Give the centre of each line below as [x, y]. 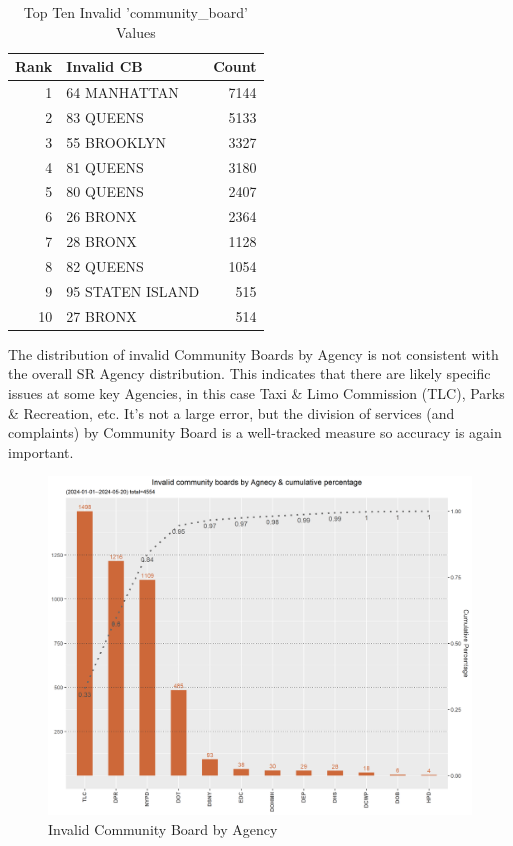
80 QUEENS [105, 191]
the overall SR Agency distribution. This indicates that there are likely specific [249, 373]
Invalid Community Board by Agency [163, 828]
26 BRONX [101, 216]
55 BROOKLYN [116, 141]
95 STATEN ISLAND [133, 290]
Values [135, 31]
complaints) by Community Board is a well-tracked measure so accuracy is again [255, 432]
